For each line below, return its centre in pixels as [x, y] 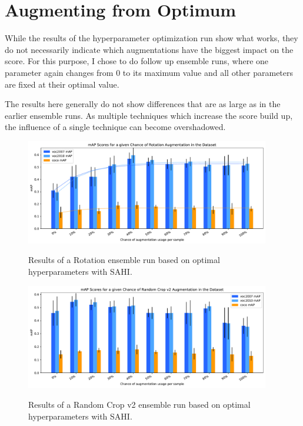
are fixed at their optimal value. [62, 84]
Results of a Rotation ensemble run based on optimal [124, 260]
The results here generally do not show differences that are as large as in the [143, 104]
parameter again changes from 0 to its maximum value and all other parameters [149, 72]
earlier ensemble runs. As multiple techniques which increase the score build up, [149, 115]
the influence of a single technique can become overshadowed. [115, 127]
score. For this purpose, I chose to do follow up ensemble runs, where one [137, 61]
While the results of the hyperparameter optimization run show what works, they [151, 38]
